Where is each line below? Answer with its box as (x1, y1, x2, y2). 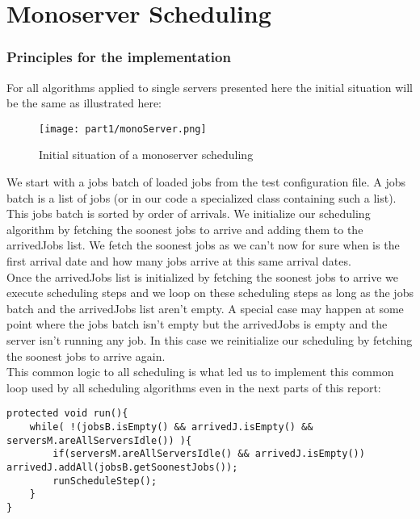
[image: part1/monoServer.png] (39, 123, 207, 135)
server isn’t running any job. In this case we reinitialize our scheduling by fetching (6, 331, 413, 348)
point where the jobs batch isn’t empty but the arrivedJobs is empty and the (6, 316, 388, 333)
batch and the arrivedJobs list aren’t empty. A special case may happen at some (6, 299, 404, 316)
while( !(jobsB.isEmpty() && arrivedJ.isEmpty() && (29, 421, 313, 433)
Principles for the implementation (6, 47, 231, 67)
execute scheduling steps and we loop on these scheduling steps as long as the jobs (6, 284, 414, 301)
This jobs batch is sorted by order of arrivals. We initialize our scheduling (6, 205, 371, 222)
